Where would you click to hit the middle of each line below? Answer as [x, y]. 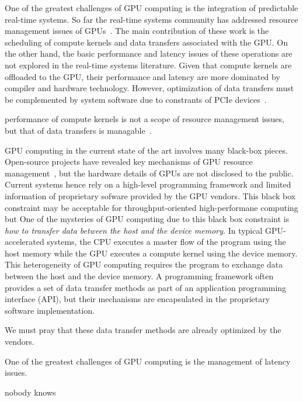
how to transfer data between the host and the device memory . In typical [134, 230]
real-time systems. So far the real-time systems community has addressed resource [151, 19]
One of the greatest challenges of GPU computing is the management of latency [148, 361]
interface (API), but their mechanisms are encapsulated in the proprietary [137, 299]
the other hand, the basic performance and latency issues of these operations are [149, 53]
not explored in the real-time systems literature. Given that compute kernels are [148, 65]
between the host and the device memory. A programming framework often [139, 276]
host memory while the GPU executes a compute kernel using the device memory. [151, 253]
